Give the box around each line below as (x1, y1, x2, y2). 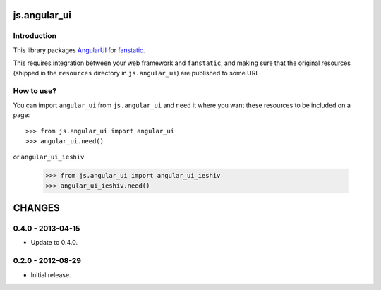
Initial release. (30, 270, 71, 279)
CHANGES (13, 202, 60, 215)
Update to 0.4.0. (30, 238, 78, 247)
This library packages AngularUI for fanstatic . (13, 46, 145, 54)
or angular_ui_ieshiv (13, 152, 85, 162)
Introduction (13, 31, 56, 41)
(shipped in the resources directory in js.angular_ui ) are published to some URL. (13, 68, 261, 77)
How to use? (13, 86, 56, 96)
